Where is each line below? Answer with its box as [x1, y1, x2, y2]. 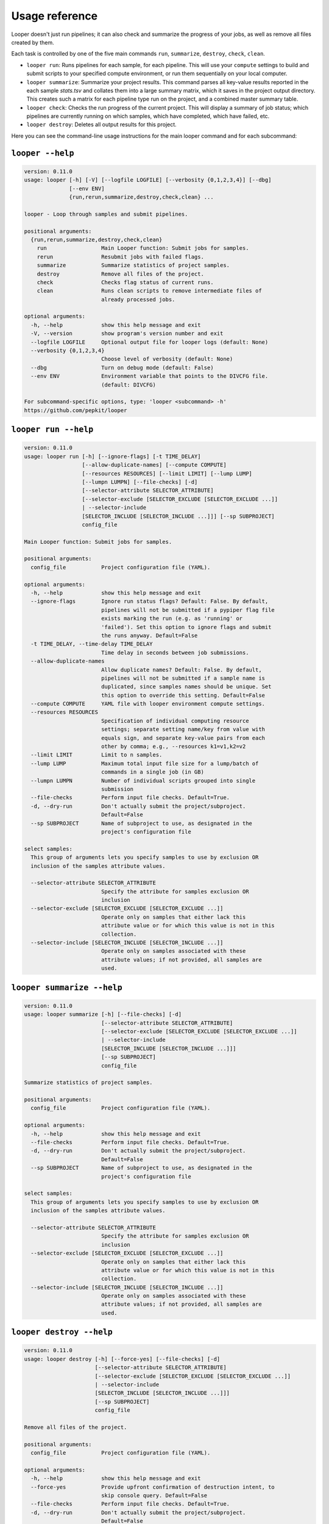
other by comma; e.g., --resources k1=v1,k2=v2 [101, 743, 246, 750]
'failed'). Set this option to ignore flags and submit [101, 624, 272, 630]
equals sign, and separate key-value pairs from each [101, 735, 265, 741]
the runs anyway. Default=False [101, 632, 198, 639]
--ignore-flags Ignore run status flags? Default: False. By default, [30, 598, 269, 605]
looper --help [11, 148, 74, 158]
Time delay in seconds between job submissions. [101, 649, 249, 656]
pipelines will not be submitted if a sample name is [101, 674, 265, 682]
